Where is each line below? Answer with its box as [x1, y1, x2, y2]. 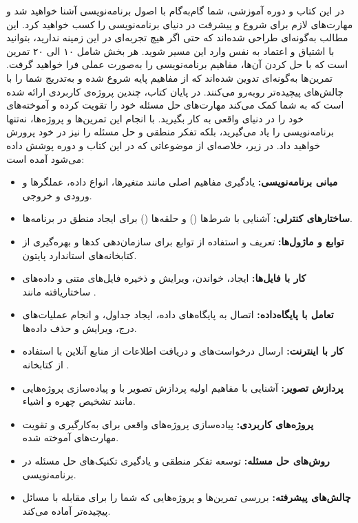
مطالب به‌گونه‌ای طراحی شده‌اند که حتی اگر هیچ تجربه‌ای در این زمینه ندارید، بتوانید [6, 30, 348, 45]
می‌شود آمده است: [6, 151, 85, 166]
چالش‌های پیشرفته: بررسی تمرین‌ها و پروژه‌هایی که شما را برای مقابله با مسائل [22, 490, 351, 504]
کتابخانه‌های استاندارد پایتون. [22, 247, 137, 262]
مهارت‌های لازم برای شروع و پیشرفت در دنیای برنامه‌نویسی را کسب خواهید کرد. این [6, 16, 353, 31]
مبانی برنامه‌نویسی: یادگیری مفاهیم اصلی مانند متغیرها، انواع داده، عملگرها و [22, 175, 338, 189]
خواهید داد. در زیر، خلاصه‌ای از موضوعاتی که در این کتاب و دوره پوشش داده [6, 137, 321, 152]
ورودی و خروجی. [22, 188, 92, 202]
